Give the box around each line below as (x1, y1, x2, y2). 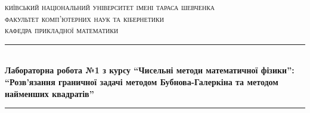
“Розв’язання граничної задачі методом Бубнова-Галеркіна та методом (5, 75, 278, 88)
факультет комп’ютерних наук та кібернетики (5, 12, 164, 24)
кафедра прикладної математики (5, 24, 119, 36)
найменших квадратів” (5, 87, 94, 99)
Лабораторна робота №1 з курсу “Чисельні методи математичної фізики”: (5, 64, 294, 76)
